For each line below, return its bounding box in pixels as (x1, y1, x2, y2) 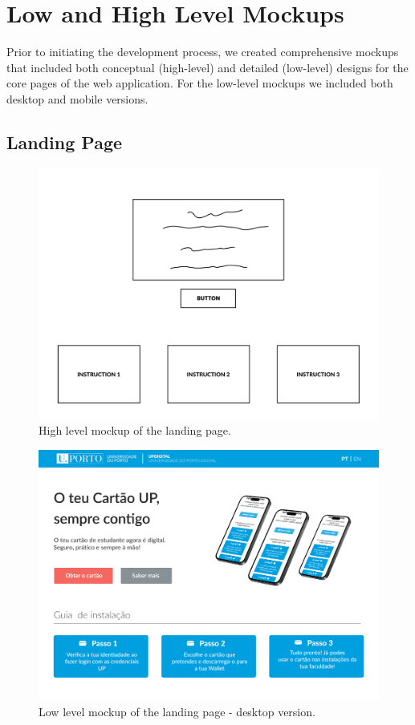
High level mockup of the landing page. (39, 421, 231, 438)
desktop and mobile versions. (6, 90, 149, 107)
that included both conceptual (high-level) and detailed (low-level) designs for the (6, 59, 409, 75)
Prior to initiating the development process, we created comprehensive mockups (6, 43, 399, 60)
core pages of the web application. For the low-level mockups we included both (6, 75, 393, 91)
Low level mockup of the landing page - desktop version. (39, 703, 315, 719)
